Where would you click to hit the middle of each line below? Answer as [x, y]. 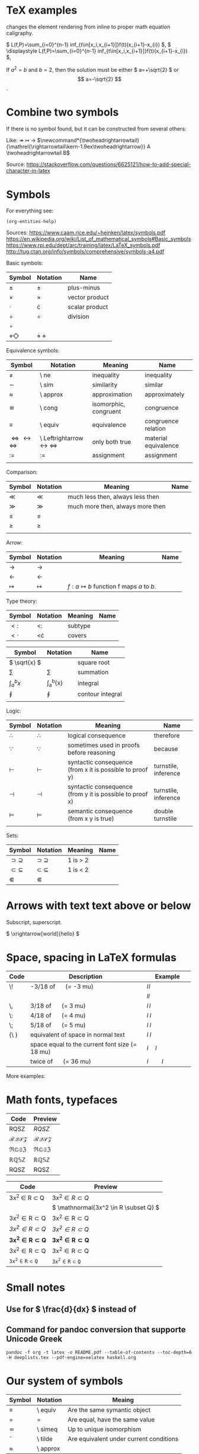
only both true [112, 442]
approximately [165, 394]
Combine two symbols [62, 112]
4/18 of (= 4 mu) [58, 1015]
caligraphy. [20, 33]
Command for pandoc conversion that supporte [96, 1329]
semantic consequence [100, 811]
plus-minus [84, 288]
